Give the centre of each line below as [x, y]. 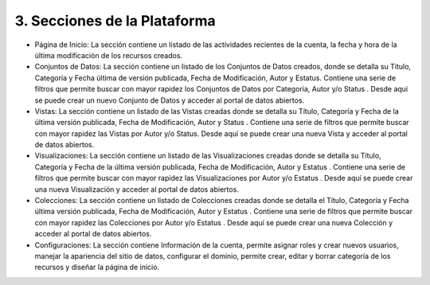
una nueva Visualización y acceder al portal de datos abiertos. [137, 189]
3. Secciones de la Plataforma [115, 21]
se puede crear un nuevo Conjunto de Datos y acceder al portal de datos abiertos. [170, 100]
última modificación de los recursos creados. [109, 55]
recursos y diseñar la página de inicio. [97, 267]
